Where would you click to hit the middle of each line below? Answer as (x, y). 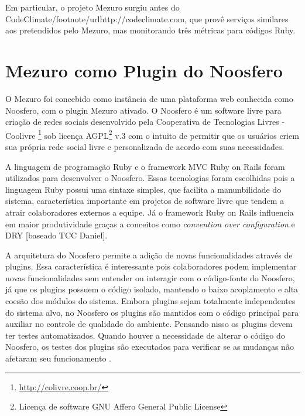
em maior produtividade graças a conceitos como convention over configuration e (150, 224)
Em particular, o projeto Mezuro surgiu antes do (92, 7)
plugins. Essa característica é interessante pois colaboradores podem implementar (151, 266)
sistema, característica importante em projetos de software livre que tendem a (145, 201)
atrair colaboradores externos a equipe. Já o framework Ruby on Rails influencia (150, 212)
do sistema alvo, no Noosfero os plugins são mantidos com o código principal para (152, 312)
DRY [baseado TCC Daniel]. (56, 235)
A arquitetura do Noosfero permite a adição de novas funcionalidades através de (149, 255)
